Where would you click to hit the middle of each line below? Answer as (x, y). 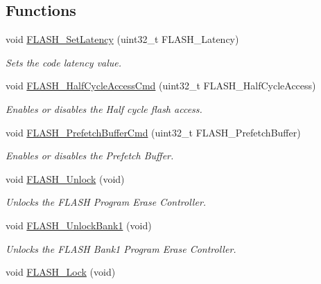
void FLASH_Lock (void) (61, 272)
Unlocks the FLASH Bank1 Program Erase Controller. (121, 248)
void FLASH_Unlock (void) (65, 178)
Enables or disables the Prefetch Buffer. (90, 156)
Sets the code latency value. (64, 62)
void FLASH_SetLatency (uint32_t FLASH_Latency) (122, 39)
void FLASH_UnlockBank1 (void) (79, 225)
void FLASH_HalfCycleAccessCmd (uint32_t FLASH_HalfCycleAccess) (161, 86)
